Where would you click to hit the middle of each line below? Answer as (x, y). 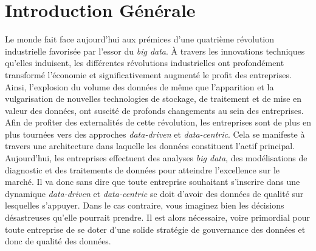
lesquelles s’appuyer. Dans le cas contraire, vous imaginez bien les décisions (145, 205)
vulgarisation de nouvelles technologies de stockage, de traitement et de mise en (153, 99)
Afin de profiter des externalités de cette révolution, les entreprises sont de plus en (158, 122)
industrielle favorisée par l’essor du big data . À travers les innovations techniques (155, 51)
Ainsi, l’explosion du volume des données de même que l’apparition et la (139, 86)
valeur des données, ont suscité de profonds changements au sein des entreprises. (154, 110)
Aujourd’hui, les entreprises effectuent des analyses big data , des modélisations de (156, 158)
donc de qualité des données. (58, 241)
